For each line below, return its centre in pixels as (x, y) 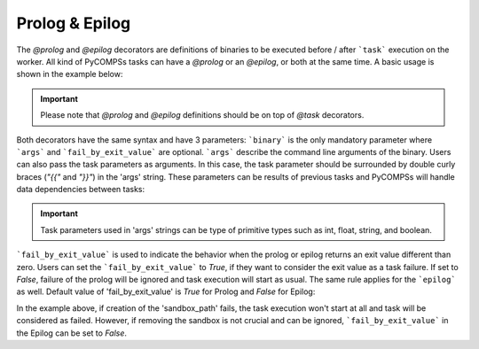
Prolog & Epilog (74, 23)
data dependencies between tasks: (81, 190)
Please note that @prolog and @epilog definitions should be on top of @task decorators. (202, 115)
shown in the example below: (70, 74)
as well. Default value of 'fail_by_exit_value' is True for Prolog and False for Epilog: (166, 291)
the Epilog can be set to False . (72, 333)
